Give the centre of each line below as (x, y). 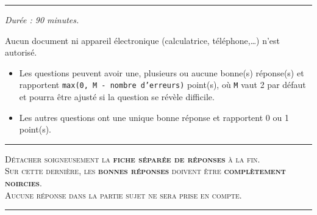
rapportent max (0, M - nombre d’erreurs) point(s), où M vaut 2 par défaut (162, 85)
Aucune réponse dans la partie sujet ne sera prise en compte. (123, 195)
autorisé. (21, 52)
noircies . (23, 183)
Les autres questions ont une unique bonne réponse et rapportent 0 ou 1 (154, 117)
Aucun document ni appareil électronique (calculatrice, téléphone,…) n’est (142, 40)
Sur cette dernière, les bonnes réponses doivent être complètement (145, 171)
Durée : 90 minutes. (42, 20)
